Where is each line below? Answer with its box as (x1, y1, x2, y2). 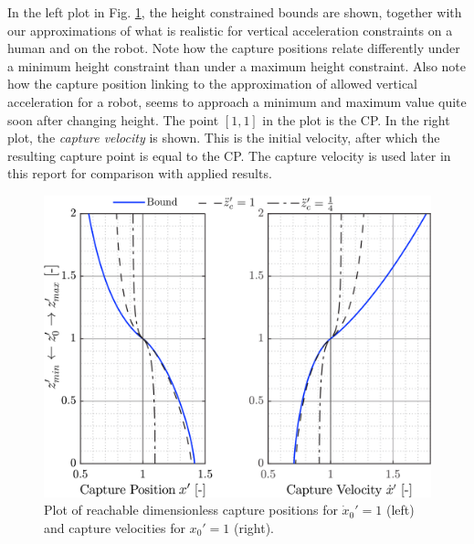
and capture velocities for (44, 517, 185, 537)
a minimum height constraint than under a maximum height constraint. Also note (7, 56, 467, 75)
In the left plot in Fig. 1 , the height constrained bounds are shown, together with (7, 3, 462, 21)
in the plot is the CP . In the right (262, 110, 450, 129)
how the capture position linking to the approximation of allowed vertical (7, 74, 418, 93)
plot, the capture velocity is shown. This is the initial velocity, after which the (7, 128, 440, 147)
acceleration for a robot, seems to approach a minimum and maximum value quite (7, 91, 467, 111)
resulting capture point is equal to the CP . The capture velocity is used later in (7, 145, 451, 165)
